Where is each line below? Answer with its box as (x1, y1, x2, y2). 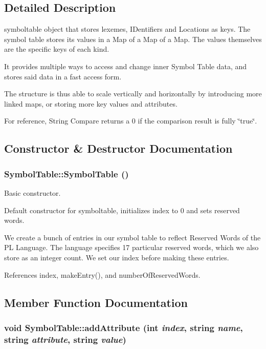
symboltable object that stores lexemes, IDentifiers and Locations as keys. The (4, 24, 251, 34)
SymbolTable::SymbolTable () (4, 167, 129, 180)
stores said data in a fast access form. (4, 71, 122, 81)
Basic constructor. (4, 187, 61, 198)
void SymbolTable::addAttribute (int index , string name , (4, 321, 243, 334)
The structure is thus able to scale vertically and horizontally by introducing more (4, 88, 262, 99)
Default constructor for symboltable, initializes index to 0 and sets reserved (4, 204, 240, 215)
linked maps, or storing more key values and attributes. (4, 98, 178, 109)
